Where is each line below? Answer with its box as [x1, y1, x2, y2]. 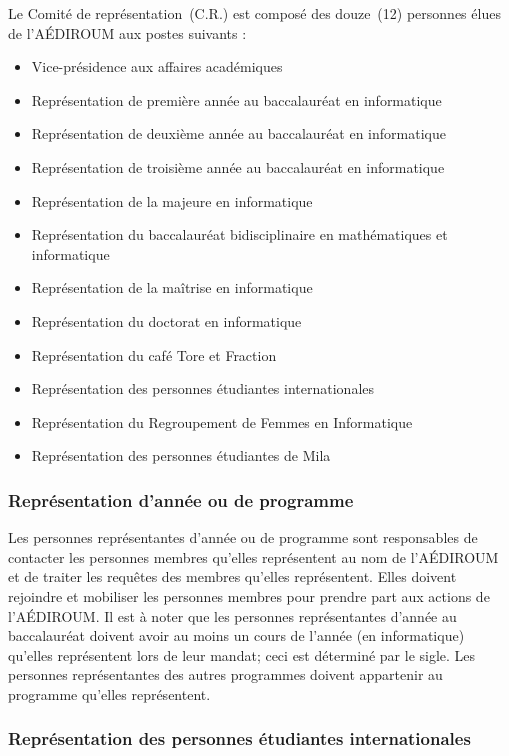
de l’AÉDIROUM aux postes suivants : [8, 22, 247, 43]
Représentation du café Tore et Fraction [31, 344, 277, 365]
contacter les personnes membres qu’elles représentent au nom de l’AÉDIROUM [8, 546, 499, 567]
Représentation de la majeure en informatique [31, 190, 313, 211]
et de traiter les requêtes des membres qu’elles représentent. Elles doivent [8, 566, 457, 587]
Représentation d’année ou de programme [8, 487, 354, 512]
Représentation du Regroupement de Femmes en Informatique [31, 411, 413, 432]
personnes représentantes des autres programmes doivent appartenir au [8, 664, 443, 685]
